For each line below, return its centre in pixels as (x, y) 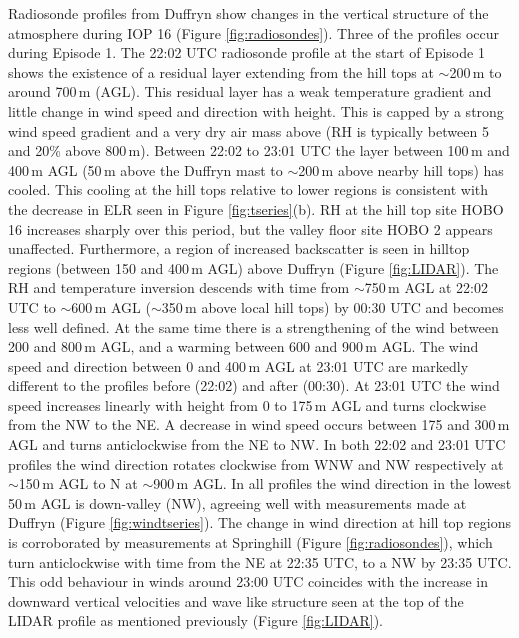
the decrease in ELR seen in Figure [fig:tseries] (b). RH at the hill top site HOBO (256, 208)
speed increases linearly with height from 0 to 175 (160, 404)
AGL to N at (98, 483)
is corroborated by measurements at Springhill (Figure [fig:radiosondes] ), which (250, 542)
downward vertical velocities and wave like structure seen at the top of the (236, 600)
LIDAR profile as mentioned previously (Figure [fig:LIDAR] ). (195, 620)
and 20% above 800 (67, 150)
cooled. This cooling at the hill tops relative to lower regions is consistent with (248, 189)
